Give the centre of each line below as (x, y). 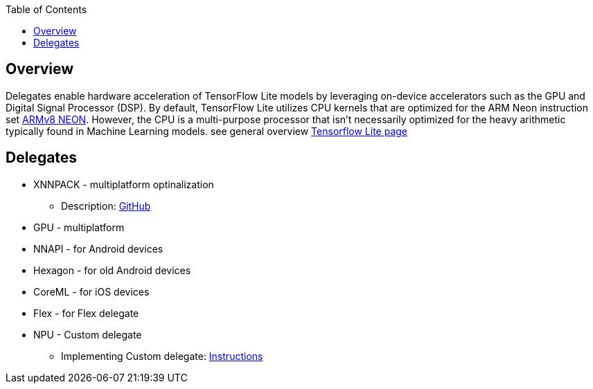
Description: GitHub (106, 206)
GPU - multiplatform (79, 227)
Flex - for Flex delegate (86, 313)
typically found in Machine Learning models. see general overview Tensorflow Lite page (207, 131)
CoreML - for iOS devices (91, 291)
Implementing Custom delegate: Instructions (162, 356)
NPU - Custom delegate (88, 334)
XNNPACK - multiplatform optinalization (124, 184)
